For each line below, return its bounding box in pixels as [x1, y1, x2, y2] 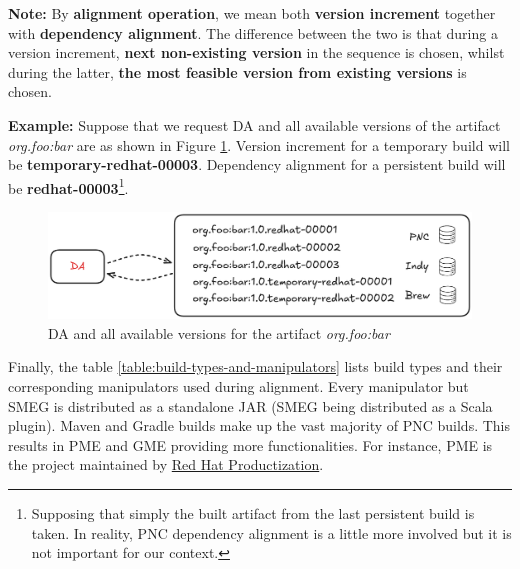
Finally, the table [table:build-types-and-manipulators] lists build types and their [8, 356, 503, 377]
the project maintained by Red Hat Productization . [8, 454, 324, 475]
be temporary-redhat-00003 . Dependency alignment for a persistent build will [8, 154, 506, 175]
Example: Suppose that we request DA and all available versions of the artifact [8, 114, 501, 135]
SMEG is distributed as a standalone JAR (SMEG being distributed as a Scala [8, 395, 493, 416]
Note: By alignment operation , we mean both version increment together [8, 3, 496, 23]
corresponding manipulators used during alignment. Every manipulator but [8, 376, 469, 397]
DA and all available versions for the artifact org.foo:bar [48, 322, 390, 343]
